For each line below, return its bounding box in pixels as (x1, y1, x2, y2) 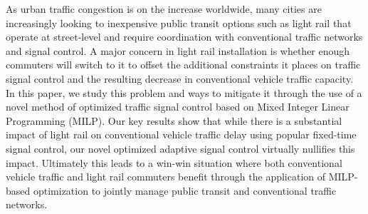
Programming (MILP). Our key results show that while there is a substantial (6, 113, 342, 128)
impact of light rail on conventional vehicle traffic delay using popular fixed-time (6, 127, 357, 142)
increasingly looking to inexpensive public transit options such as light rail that (6, 15, 352, 30)
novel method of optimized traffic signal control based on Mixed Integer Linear (6, 99, 349, 114)
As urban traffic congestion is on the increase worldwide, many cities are (6, 1, 322, 16)
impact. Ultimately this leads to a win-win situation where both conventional (6, 155, 342, 170)
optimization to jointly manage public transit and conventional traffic (33, 183, 337, 198)
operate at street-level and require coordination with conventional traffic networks (6, 29, 363, 44)
